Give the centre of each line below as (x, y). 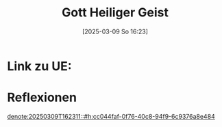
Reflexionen (42, 98)
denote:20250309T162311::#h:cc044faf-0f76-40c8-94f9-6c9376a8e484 (111, 116)
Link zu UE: (39, 66)
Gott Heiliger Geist (115, 13)
